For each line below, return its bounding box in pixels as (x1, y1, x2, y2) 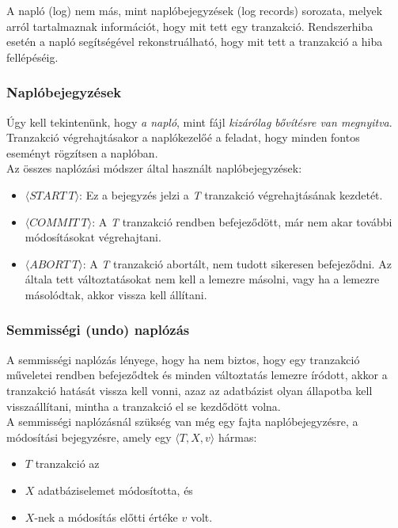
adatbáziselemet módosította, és (38, 481, 193, 498)
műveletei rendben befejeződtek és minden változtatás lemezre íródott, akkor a (6, 367, 388, 383)
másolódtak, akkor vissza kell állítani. (25, 286, 207, 302)
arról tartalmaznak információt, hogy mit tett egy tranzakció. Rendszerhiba (6, 17, 373, 34)
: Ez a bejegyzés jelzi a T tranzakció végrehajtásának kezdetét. (79, 186, 383, 203)
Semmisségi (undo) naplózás (6, 320, 190, 340)
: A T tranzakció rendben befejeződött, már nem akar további (92, 213, 392, 230)
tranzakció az (35, 455, 100, 472)
